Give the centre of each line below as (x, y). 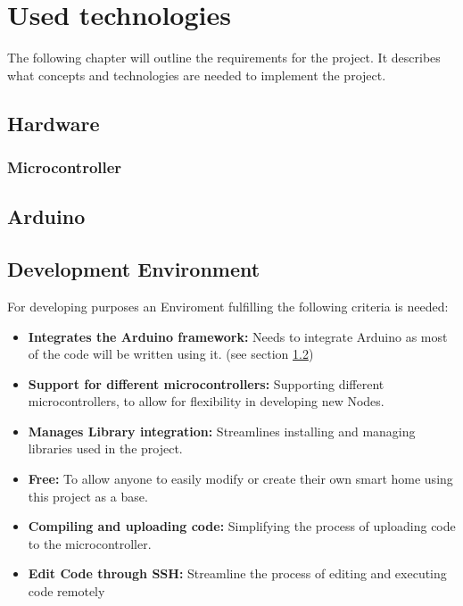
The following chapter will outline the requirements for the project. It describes (224, 58)
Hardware (54, 123)
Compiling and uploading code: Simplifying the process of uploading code (242, 526)
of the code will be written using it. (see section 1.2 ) (171, 354)
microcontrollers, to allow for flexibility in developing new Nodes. (206, 401)
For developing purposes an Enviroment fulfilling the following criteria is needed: (228, 306)
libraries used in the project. (105, 448)
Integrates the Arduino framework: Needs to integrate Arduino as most (238, 336)
